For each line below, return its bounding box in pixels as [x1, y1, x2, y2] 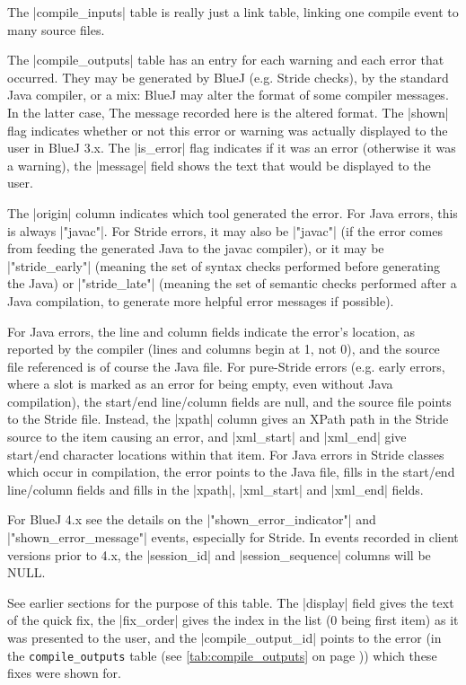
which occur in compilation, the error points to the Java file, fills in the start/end [7, 462, 455, 481]
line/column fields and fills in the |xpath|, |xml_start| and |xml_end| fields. [7, 479, 424, 498]
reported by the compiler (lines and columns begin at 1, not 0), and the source [7, 339, 440, 358]
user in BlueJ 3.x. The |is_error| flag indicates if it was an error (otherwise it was [7, 138, 456, 157]
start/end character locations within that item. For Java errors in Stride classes [7, 444, 444, 463]
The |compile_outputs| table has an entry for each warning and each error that [7, 50, 444, 69]
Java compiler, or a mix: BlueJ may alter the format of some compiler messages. [7, 85, 449, 104]
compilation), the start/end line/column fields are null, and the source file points [7, 391, 452, 410]
